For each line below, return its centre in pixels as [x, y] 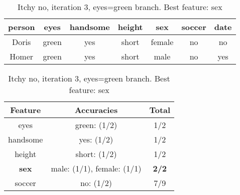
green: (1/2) [96, 125]
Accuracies [96, 110]
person [22, 27]
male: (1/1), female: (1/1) [96, 168]
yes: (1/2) [96, 139]
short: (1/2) [96, 154]
